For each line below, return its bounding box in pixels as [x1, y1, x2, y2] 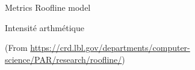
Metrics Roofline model [5, 1, 91, 13]
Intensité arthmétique [5, 21, 84, 34]
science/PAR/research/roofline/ [5, 53, 122, 65]
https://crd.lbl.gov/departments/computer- [30, 41, 190, 54]
